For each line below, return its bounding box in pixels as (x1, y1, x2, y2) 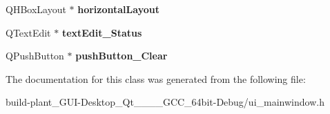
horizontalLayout (77, 2, 159, 16)
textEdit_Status (61, 25, 142, 39)
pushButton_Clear (75, 48, 168, 63)
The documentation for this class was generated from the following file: (6, 71, 306, 86)
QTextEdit (6, 25, 51, 39)
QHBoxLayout (6, 2, 66, 16)
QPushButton (6, 48, 64, 63)
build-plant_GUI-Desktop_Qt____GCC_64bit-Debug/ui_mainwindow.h (6, 95, 324, 109)
